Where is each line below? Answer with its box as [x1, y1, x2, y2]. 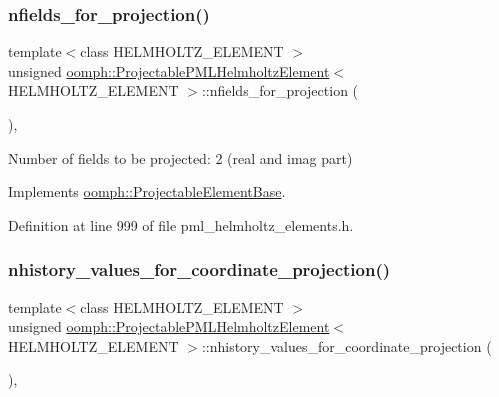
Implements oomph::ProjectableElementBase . [8, 181, 286, 202]
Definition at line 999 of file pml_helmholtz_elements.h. [8, 214, 354, 235]
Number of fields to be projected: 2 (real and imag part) [8, 147, 353, 168]
